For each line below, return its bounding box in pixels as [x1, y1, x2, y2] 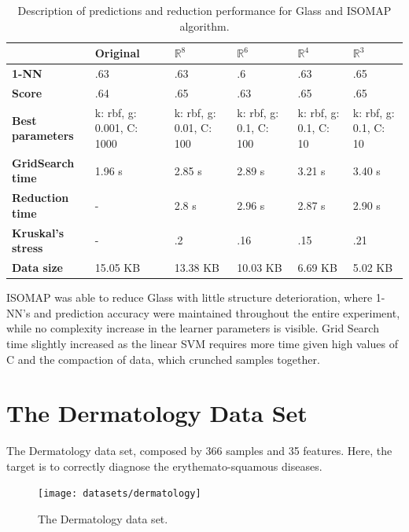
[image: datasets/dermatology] [38, 488, 201, 500]
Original [94, 45, 140, 61]
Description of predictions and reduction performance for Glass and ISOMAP [17, 2, 392, 18]
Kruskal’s [12, 224, 64, 240]
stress [12, 240, 43, 256]
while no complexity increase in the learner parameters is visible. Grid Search [6, 320, 379, 336]
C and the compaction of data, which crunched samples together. [6, 350, 320, 367]
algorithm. [179, 17, 230, 34]
